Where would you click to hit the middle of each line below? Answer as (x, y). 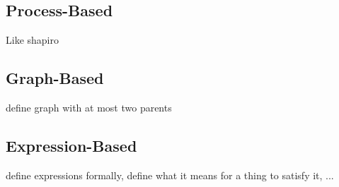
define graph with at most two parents (89, 107)
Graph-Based (55, 77)
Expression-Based (71, 145)
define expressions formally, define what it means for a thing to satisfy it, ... (170, 175)
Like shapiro (32, 40)
